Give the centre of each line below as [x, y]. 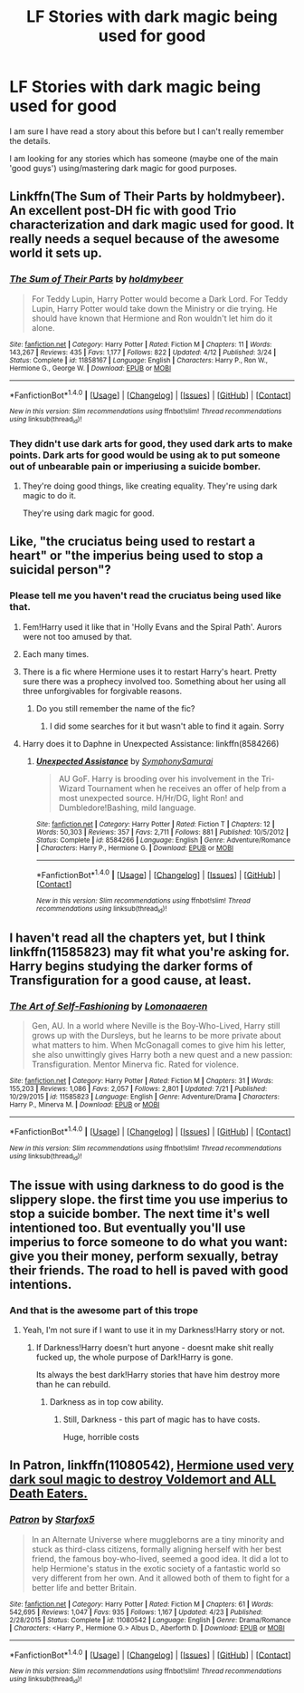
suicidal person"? [60, 570]
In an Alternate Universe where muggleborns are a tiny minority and [158, 1539]
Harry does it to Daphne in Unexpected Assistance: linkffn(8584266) [151, 743]
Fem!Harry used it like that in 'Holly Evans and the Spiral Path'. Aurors [152, 626]
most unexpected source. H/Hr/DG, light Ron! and [151, 798]
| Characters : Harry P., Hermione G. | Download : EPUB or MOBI [134, 848]
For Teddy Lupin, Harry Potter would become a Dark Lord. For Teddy [159, 299]
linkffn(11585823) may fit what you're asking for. [149, 952]
